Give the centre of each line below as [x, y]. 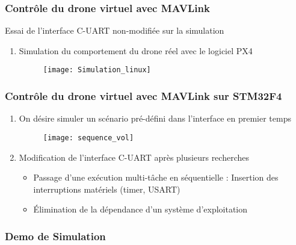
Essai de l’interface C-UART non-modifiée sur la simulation [115, 30]
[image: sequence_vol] [88, 138]
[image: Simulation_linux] [97, 70]
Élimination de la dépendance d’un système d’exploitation [140, 209]
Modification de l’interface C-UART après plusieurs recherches [134, 157]
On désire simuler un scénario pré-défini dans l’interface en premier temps [155, 118]
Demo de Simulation [55, 236]
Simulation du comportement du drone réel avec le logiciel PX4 [136, 50]
